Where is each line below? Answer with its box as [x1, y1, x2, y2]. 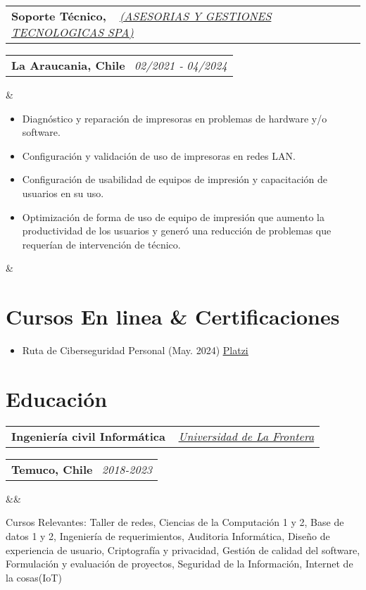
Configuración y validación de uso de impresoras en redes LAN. [22, 148, 296, 163]
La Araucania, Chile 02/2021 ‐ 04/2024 [11, 57, 227, 73]
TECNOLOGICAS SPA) [11, 24, 134, 40]
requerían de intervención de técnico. [22, 237, 181, 251]
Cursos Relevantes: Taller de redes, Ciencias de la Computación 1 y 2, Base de [6, 515, 344, 529]
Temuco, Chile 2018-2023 [11, 460, 152, 477]
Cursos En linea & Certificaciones [6, 302, 340, 331]
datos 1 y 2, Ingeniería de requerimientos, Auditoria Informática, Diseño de [6, 528, 330, 543]
